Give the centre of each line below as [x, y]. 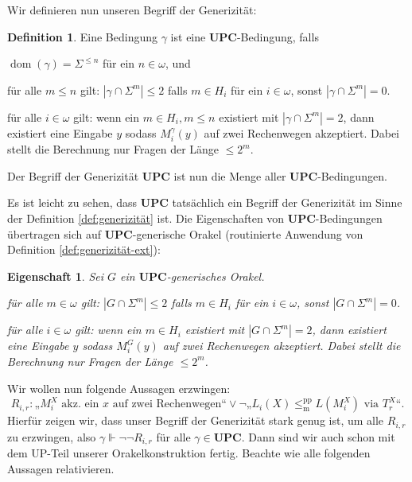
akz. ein [80, 404]
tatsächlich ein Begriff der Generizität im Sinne [287, 202]
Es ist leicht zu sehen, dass [72, 202]
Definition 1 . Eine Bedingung [83, 36]
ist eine [188, 36]
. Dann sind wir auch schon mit [318, 436]
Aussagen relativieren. [61, 468]
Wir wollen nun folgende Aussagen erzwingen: [119, 388]
